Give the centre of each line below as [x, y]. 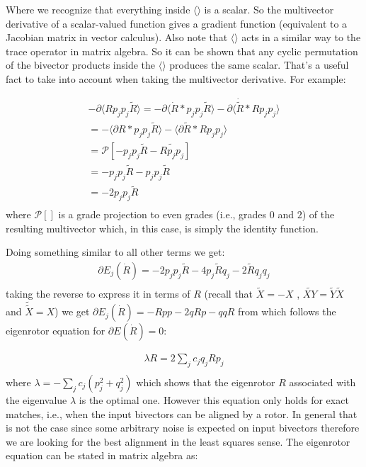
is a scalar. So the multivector [269, 9]
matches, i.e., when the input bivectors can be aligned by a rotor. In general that [182, 413]
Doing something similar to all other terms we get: [115, 252]
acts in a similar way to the [301, 37]
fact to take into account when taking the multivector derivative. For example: [176, 78]
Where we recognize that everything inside [98, 9]
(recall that [229, 294]
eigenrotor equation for [56, 331]
